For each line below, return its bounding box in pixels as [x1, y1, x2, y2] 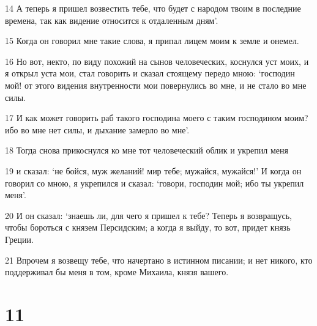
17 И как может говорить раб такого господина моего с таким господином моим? [5, 111, 308, 124]
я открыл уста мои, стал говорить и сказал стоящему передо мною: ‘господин [5, 67, 295, 80]
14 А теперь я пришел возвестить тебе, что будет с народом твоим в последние [5, 2, 301, 14]
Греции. [5, 232, 34, 245]
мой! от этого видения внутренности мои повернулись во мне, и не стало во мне [5, 78, 307, 91]
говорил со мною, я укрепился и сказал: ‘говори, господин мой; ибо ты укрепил [5, 176, 304, 189]
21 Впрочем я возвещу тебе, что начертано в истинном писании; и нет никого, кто [5, 253, 313, 266]
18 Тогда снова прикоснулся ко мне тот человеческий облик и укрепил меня [5, 144, 288, 157]
